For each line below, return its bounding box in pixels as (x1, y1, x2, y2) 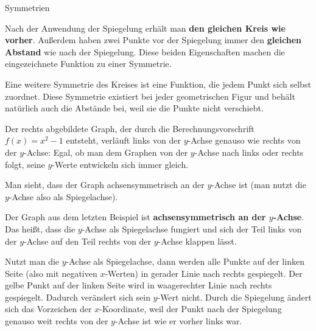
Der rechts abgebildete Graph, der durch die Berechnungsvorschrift (5, 122, 255, 134)
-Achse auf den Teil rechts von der (24, 234, 152, 247)
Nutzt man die (5, 255, 60, 268)
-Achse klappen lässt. (158, 234, 237, 247)
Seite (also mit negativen (5, 267, 97, 279)
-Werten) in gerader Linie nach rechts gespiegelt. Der (105, 267, 303, 279)
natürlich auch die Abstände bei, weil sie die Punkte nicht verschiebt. (5, 102, 264, 114)
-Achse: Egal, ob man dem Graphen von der (24, 145, 188, 158)
